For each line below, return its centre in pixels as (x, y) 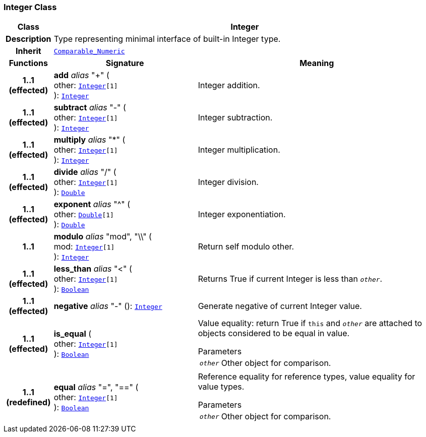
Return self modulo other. (246, 247)
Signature (125, 63)
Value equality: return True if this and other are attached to (310, 323)
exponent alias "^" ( (92, 204)
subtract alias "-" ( (90, 108)
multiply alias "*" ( (89, 140)
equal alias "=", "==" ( (96, 387)
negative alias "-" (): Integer (108, 306)
